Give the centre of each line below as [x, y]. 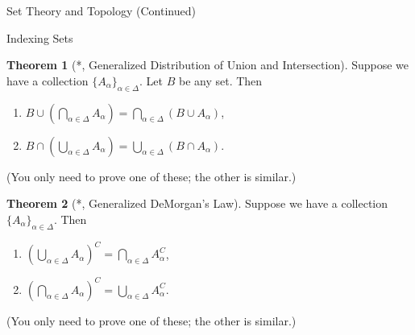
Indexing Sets [40, 37]
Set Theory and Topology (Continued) [101, 10]
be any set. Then [220, 80]
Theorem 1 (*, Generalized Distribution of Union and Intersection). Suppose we [208, 65]
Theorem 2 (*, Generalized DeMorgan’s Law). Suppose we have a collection [197, 203]
